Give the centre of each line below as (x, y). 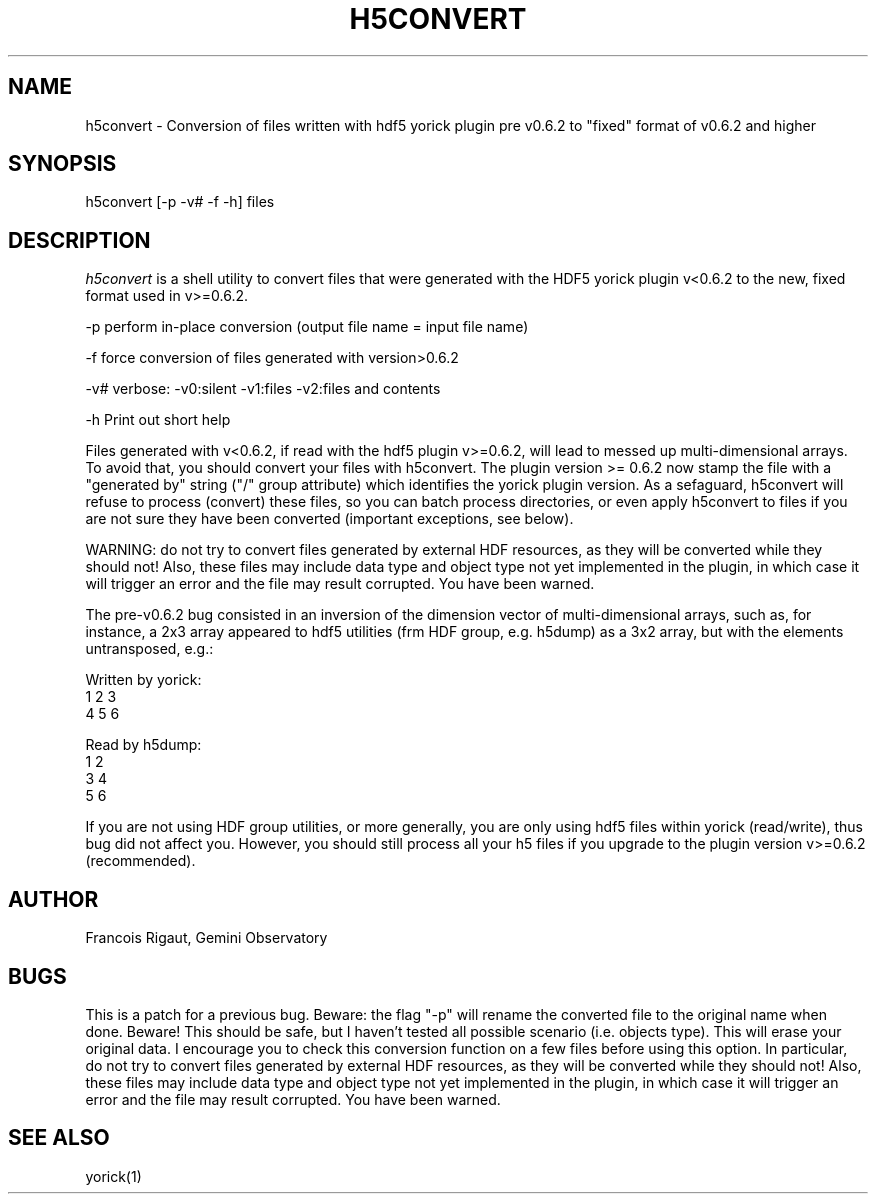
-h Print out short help (158, 420)
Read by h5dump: (143, 745)
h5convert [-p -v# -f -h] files (180, 202)
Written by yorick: (143, 680)
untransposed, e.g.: (149, 649)
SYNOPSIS (62, 164)
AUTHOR (53, 899)
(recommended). (140, 861)
